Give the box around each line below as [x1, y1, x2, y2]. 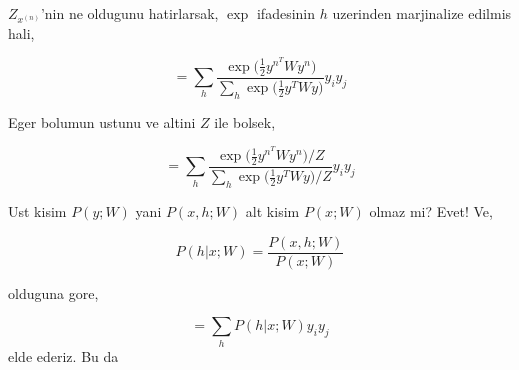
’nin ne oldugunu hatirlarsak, [40, 3, 219, 23]
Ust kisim [8, 201, 67, 222]
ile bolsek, [214, 111, 276, 132]
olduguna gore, [8, 282, 99, 303]
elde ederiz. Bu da [8, 345, 119, 366]
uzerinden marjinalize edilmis [332, 3, 512, 23]
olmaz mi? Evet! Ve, [369, 201, 493, 222]
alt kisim [245, 201, 300, 222]
